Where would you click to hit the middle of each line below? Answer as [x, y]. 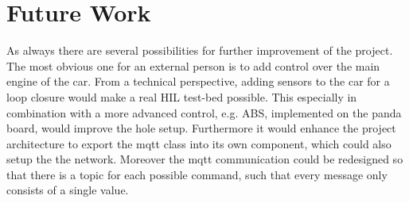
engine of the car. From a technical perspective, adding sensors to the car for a [198, 81]
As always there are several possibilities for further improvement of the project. [200, 50]
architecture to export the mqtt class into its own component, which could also [199, 143]
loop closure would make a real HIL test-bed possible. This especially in [182, 96]
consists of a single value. [68, 190]
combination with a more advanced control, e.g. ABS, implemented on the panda [204, 112]
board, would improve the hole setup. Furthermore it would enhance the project [201, 128]
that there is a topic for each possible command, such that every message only [197, 174]
